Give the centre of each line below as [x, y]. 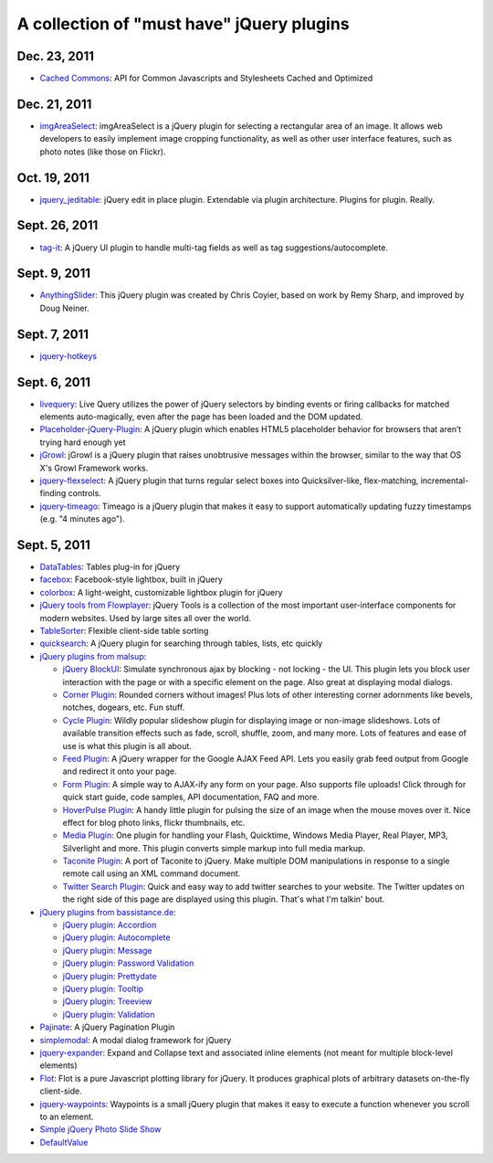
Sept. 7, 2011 [52, 334]
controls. [85, 493]
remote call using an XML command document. [152, 873]
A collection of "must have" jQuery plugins [184, 24]
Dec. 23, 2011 [56, 56]
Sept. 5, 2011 [53, 545]
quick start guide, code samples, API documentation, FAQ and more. [191, 797]
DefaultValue [64, 1142]
